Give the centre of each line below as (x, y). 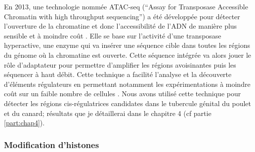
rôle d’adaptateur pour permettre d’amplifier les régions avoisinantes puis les (120, 64)
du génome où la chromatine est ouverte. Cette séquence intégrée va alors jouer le (128, 55)
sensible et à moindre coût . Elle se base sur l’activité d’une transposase (113, 35)
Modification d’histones (52, 144)
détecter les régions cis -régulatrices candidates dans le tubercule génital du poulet (127, 103)
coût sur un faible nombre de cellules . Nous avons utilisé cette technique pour (123, 94)
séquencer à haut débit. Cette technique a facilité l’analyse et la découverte (118, 74)
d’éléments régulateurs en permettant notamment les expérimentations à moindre (127, 84)
